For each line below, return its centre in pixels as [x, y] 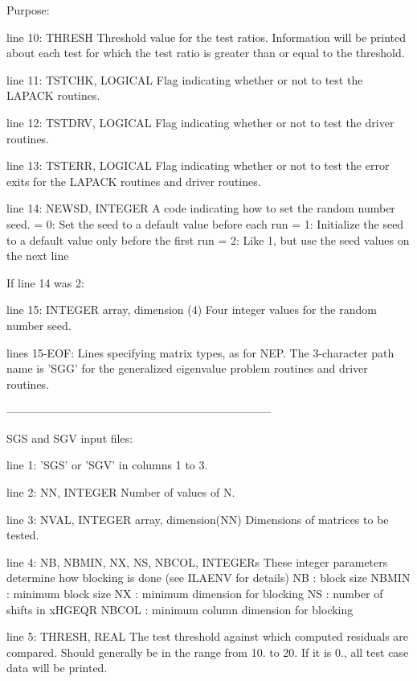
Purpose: [28, 10]
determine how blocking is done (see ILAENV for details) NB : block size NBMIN [208, 578]
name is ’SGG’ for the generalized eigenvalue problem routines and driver [187, 368]
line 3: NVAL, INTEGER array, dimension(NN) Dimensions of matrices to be [198, 519]
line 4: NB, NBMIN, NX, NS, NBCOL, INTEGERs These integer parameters [197, 561]
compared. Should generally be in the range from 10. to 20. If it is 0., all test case [208, 652]
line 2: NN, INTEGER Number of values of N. [121, 492]
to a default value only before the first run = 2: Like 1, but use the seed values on [208, 239]
